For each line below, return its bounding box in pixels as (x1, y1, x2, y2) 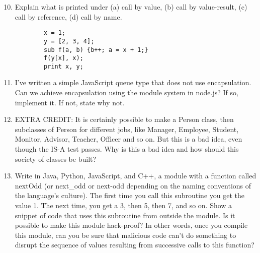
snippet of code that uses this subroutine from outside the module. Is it (15, 210, 235, 220)
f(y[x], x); (44, 54, 83, 62)
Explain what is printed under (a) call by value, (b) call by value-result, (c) (15, 2, 247, 12)
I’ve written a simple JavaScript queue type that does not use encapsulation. (15, 77, 251, 88)
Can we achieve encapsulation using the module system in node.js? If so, (15, 87, 238, 98)
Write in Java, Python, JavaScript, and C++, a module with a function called (15, 170, 256, 181)
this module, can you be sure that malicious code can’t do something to (15, 229, 236, 240)
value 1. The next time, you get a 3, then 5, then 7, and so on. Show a (15, 200, 232, 210)
